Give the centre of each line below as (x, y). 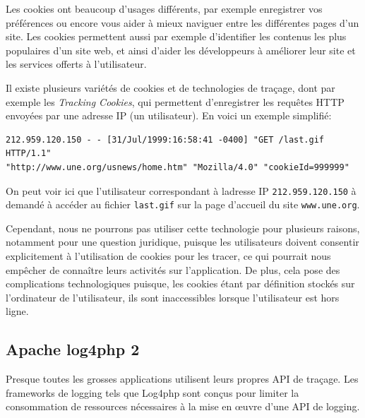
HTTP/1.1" (29, 154)
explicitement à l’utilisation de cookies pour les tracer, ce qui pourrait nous (168, 256)
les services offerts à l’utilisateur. (76, 64)
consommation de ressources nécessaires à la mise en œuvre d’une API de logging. (183, 406)
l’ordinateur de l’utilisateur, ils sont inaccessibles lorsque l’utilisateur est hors (173, 297)
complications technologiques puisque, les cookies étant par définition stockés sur (180, 283)
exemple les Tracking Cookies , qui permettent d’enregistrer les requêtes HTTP (175, 101)
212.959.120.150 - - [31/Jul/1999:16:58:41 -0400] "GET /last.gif (165, 139)
